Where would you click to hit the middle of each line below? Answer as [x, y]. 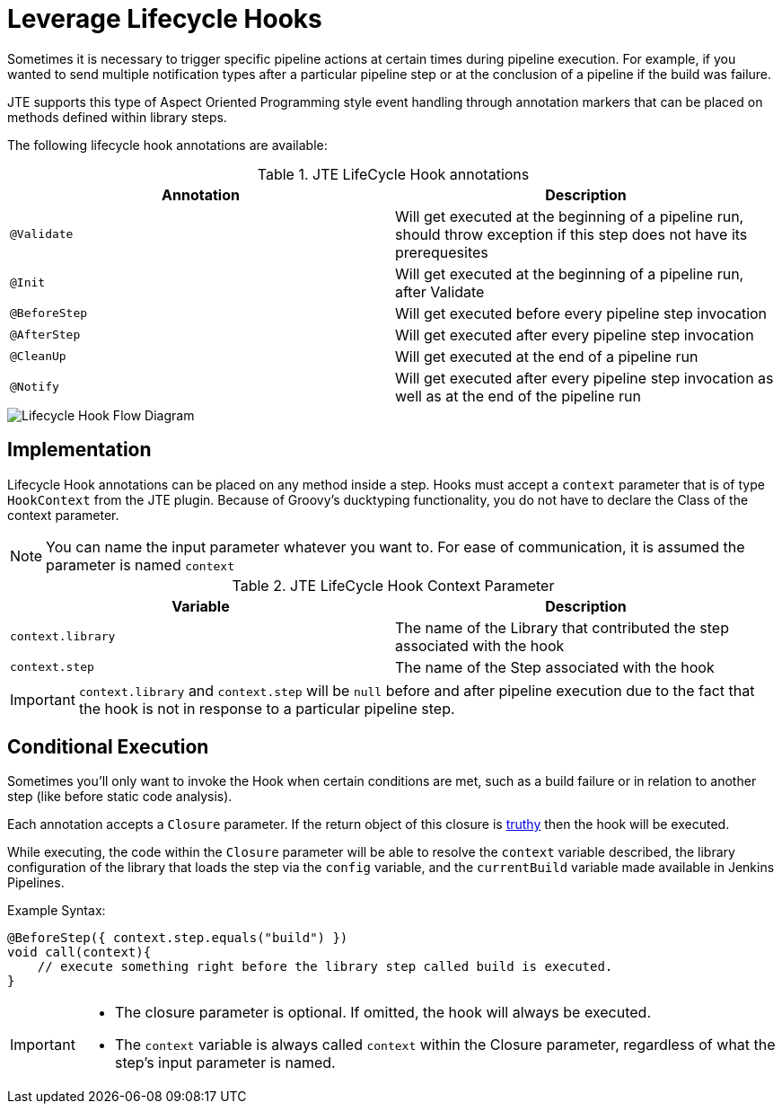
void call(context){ [79, 952]
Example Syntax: [57, 911]
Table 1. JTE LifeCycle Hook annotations [393, 174]
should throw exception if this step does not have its [571, 234]
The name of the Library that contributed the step [562, 627]
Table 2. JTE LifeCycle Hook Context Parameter [393, 585]
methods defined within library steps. [117, 117]
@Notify [35, 387]
